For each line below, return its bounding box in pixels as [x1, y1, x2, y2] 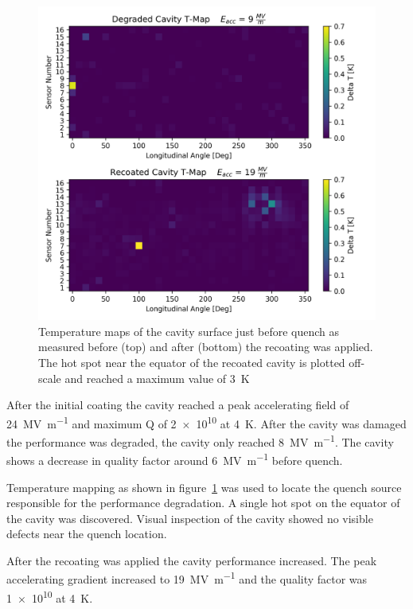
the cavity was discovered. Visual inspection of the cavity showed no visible [6, 509, 373, 526]
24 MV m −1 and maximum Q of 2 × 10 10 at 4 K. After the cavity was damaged [6, 412, 407, 431]
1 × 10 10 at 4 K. [6, 587, 93, 606]
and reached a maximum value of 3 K [64, 369, 250, 386]
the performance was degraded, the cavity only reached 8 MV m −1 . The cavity [6, 431, 394, 450]
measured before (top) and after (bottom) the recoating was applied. [38, 338, 373, 355]
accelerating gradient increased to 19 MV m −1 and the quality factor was [6, 568, 368, 588]
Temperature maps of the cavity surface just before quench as [38, 322, 340, 339]
